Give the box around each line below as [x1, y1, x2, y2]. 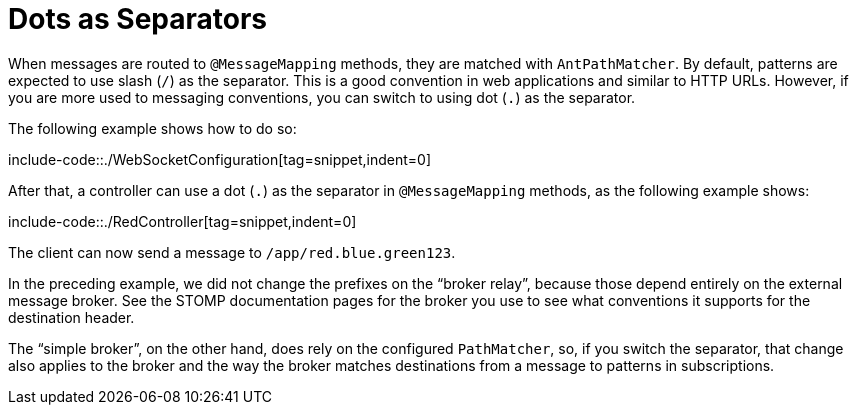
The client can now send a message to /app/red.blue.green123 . [8, 243, 456, 261]
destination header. [8, 308, 135, 326]
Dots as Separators [8, 2, 268, 36]
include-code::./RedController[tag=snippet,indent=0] [8, 212, 357, 230]
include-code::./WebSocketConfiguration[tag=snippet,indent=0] [8, 150, 432, 168]
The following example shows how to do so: [8, 119, 297, 137]
